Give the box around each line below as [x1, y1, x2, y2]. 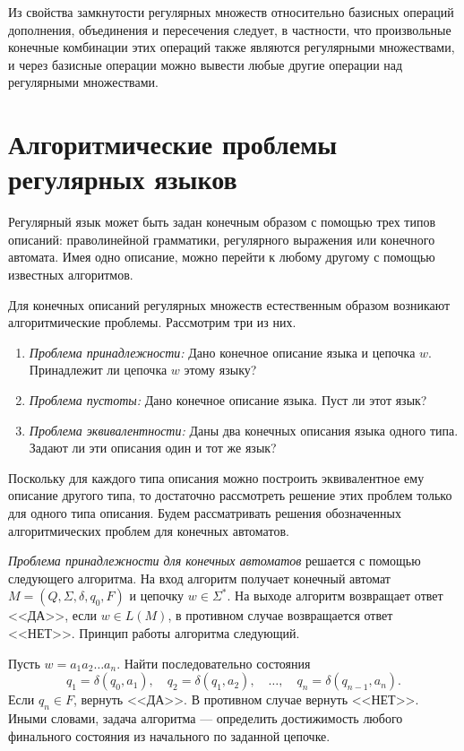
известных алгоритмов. [8, 265, 133, 284]
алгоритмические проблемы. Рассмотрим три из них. [8, 313, 296, 332]
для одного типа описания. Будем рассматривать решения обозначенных [8, 504, 401, 522]
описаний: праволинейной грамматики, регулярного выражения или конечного [8, 229, 435, 248]
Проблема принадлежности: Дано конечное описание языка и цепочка [29, 342, 416, 361]
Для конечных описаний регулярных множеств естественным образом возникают [8, 295, 451, 314]
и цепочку [129, 586, 185, 605]
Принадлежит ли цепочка [29, 360, 168, 379]
